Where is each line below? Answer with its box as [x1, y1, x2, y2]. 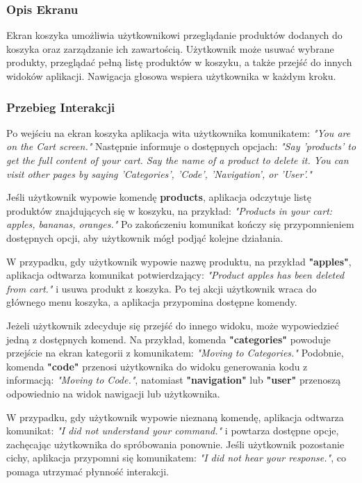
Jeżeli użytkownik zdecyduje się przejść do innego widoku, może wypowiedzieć [6, 318, 339, 332]
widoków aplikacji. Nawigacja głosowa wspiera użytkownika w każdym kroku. [6, 69, 336, 83]
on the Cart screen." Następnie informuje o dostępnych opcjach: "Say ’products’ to [6, 139, 356, 154]
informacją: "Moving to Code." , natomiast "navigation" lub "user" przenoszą [6, 373, 341, 387]
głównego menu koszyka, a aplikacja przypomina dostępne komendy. [6, 295, 297, 309]
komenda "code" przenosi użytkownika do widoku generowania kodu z [6, 359, 308, 373]
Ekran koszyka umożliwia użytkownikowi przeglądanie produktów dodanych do [6, 28, 343, 42]
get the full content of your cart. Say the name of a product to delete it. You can [6, 153, 349, 167]
